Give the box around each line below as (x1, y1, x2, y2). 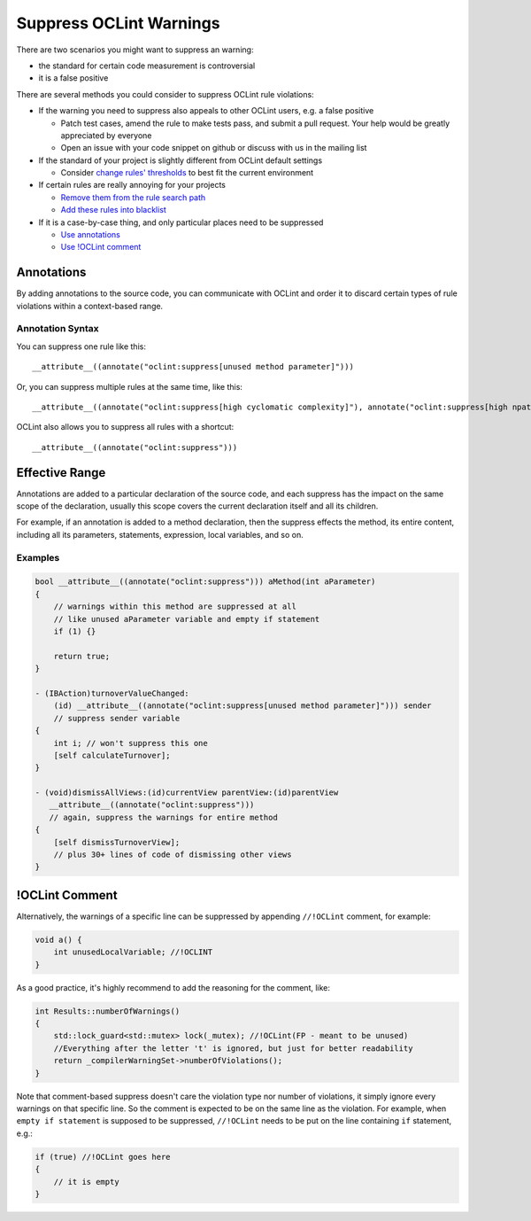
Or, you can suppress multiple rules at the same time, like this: (16, 381, 243, 392)
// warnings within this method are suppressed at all (53, 602, 296, 611)
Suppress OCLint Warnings (16, 13, 220, 33)
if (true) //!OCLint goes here (35, 1152, 172, 1162)
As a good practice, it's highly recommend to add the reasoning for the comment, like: (16, 982, 331, 992)
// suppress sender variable (53, 713, 181, 723)
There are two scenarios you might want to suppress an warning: (16, 44, 254, 55)
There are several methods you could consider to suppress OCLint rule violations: (16, 89, 314, 99)
